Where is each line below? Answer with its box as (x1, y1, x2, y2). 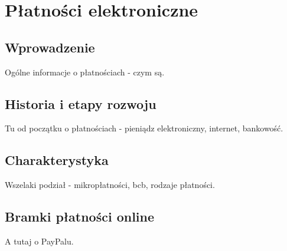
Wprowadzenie (5, 38, 95, 56)
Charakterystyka (5, 151, 109, 169)
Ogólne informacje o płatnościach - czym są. (5, 65, 165, 78)
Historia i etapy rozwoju (5, 94, 156, 113)
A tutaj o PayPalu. (5, 235, 74, 247)
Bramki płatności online (5, 207, 155, 226)
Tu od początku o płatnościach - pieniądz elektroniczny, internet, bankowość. (5, 122, 283, 134)
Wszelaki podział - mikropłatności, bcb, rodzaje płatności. (5, 179, 215, 191)
